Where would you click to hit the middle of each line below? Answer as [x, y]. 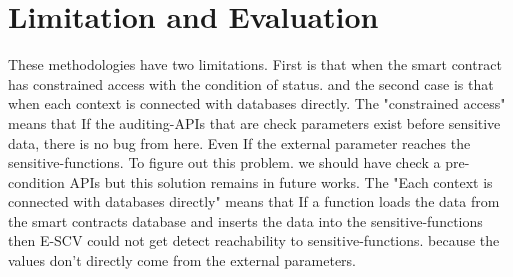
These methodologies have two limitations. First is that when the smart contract [255, 64]
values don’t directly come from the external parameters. [182, 260]
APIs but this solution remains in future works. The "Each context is [281, 181]
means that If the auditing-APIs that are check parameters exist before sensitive [254, 122]
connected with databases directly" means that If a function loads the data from [254, 201]
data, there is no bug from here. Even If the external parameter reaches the [239, 142]
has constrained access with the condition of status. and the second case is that [251, 83]
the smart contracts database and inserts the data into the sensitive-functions [245, 220]
